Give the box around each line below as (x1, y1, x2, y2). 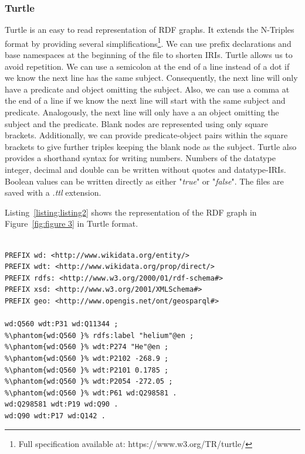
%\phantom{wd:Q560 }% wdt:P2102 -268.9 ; (5, 354, 169, 363)
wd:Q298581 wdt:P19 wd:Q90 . (5, 400, 118, 409)
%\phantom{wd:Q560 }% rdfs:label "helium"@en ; (5, 331, 194, 340)
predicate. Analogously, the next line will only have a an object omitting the (5, 106, 279, 118)
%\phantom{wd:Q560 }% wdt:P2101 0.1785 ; (5, 366, 169, 374)
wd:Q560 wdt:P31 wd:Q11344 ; (5, 320, 118, 329)
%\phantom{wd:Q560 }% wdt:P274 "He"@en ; (5, 343, 169, 351)
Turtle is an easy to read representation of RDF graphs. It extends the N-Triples (5, 23, 294, 36)
